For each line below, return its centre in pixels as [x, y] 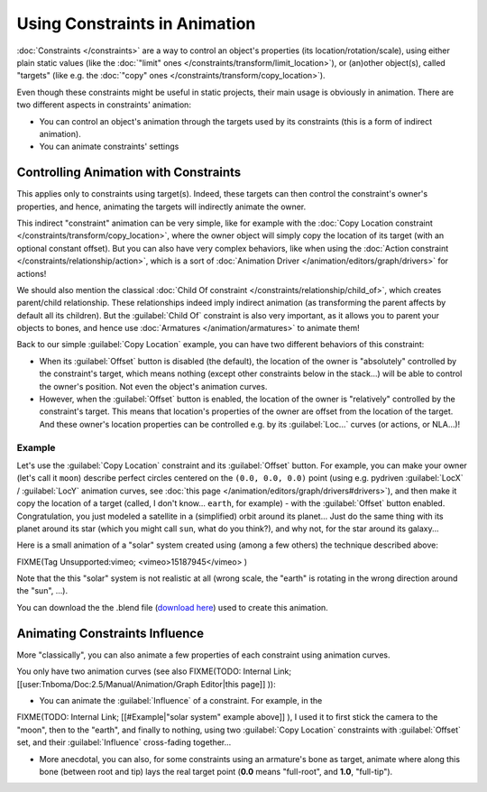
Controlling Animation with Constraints [129, 173]
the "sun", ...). [42, 591]
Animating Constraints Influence [110, 633]
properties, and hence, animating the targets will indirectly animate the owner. [161, 207]
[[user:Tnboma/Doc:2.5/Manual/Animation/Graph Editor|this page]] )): [146, 684]
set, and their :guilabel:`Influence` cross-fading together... [124, 742]
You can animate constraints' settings [109, 147]
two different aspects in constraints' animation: [104, 105]
